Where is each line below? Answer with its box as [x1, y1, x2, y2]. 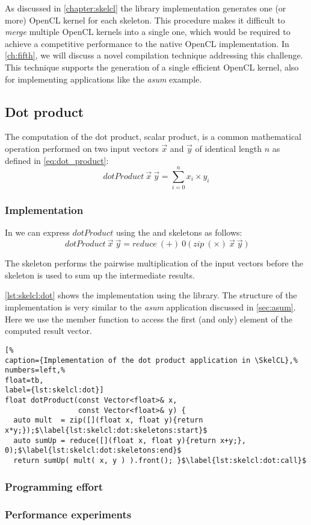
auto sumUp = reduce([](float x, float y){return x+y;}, [13, 436, 246, 445]
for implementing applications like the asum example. [5, 72, 202, 85]
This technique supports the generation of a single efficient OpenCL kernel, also [5, 60, 299, 73]
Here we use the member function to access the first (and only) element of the [5, 312, 292, 325]
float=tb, [5, 376, 44, 385]
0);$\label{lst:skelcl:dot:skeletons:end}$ [5, 446, 182, 455]
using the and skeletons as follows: [115, 226, 242, 239]
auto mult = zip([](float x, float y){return [13, 416, 203, 425]
